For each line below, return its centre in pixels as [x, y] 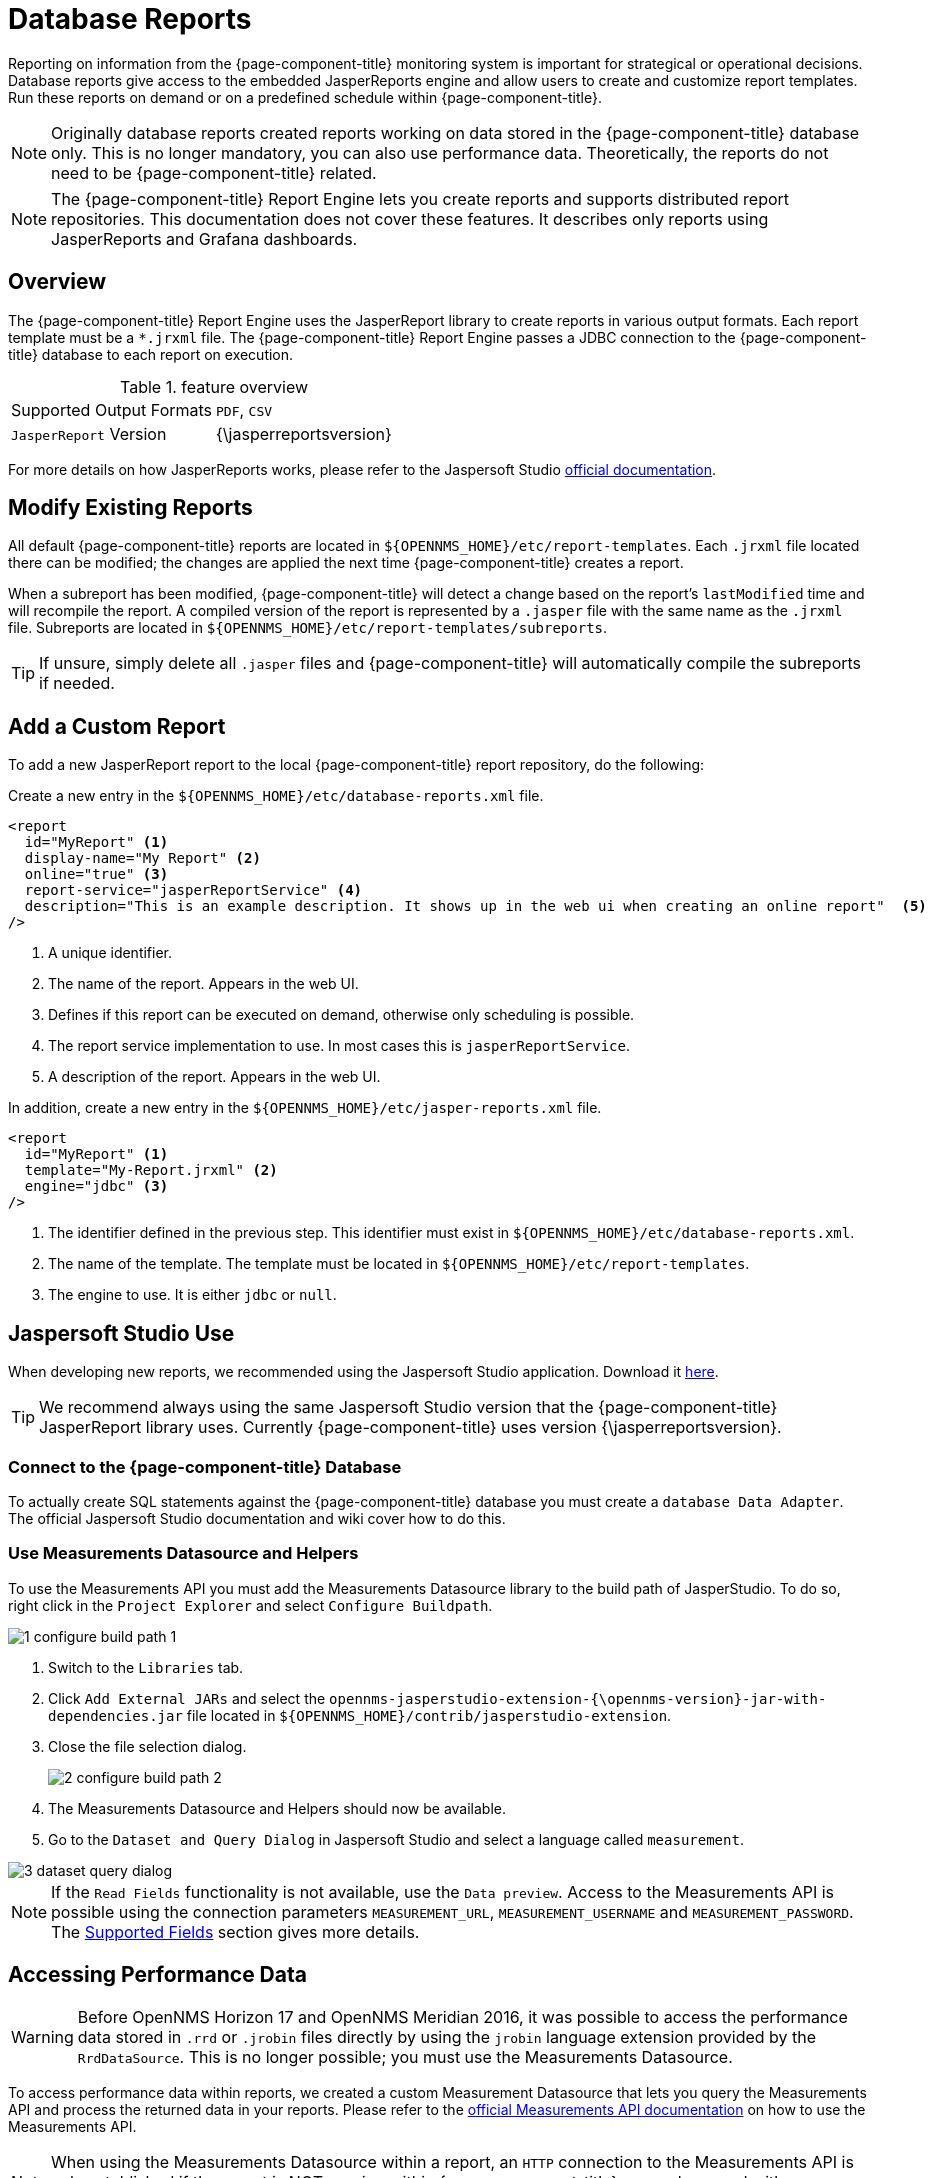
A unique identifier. [110, 953]
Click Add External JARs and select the [187, 1698]
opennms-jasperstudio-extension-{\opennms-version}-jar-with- [578, 1698]
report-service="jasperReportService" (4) [193, 890]
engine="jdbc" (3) [96, 1186]
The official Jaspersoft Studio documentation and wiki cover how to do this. [257, 1518]
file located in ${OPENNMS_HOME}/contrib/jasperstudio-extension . [429, 1715]
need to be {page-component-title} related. [214, 172]
